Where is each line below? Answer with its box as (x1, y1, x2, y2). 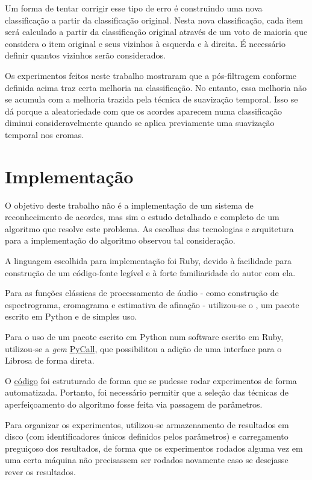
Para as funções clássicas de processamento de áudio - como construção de (5, 286, 279, 299)
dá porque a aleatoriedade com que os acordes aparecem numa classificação (5, 104, 282, 117)
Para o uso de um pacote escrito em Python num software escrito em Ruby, (5, 330, 284, 343)
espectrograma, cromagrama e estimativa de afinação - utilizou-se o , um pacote (5, 298, 299, 311)
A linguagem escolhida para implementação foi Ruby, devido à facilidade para (5, 254, 292, 267)
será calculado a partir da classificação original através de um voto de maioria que (5, 25, 308, 38)
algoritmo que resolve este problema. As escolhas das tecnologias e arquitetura (5, 222, 294, 235)
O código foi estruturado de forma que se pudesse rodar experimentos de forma (5, 374, 297, 387)
